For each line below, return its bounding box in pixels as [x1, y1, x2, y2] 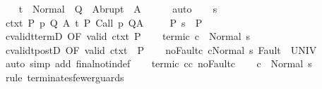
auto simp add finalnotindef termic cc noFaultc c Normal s [5, 56, 312, 71]
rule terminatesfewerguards [5, 69, 124, 84]
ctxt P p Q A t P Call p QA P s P [5, 15, 203, 29]
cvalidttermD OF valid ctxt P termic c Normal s [5, 29, 251, 43]
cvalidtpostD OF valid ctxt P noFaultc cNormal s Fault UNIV [5, 42, 317, 57]
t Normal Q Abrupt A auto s [18, 1, 217, 15]
